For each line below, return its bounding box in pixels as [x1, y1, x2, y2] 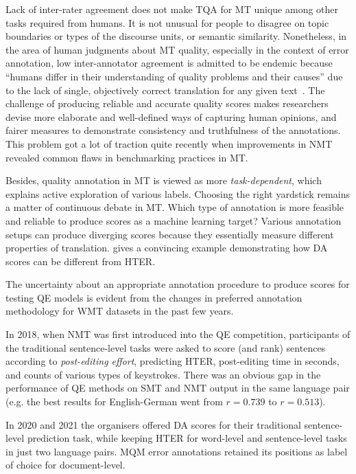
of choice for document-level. [5, 458, 126, 472]
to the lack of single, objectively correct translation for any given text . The [5, 82, 325, 97]
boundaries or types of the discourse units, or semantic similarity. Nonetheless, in [5, 29, 347, 43]
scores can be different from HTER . [5, 253, 156, 268]
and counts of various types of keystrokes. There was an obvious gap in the [5, 367, 321, 381]
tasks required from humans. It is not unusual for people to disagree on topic [5, 15, 329, 30]
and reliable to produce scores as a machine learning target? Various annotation [5, 213, 342, 227]
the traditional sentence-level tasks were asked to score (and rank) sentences [5, 340, 326, 354]
